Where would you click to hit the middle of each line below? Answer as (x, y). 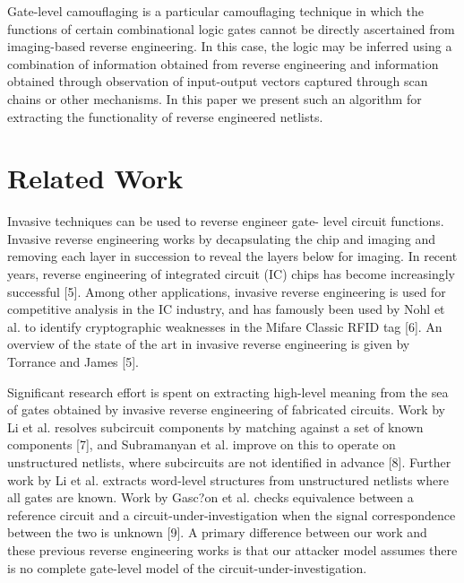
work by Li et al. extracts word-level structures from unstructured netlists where (228, 479)
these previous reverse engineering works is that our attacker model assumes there (232, 549)
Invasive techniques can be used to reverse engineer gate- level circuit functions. (226, 221)
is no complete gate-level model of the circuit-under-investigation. (187, 567)
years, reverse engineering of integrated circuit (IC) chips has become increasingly (231, 274)
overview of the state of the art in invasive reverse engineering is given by (209, 344)
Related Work (95, 178)
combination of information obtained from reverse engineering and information (223, 63)
